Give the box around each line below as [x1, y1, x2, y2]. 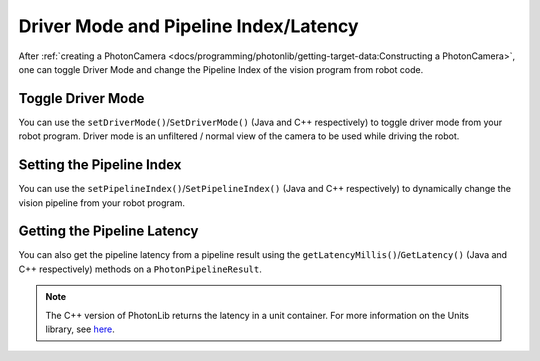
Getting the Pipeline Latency [18, 223, 199, 240]
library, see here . [45, 323, 115, 335]
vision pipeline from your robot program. [18, 196, 185, 209]
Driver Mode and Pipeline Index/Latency [18, 15, 359, 37]
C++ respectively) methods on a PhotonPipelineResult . [18, 263, 262, 275]
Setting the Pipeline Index [18, 156, 182, 174]
